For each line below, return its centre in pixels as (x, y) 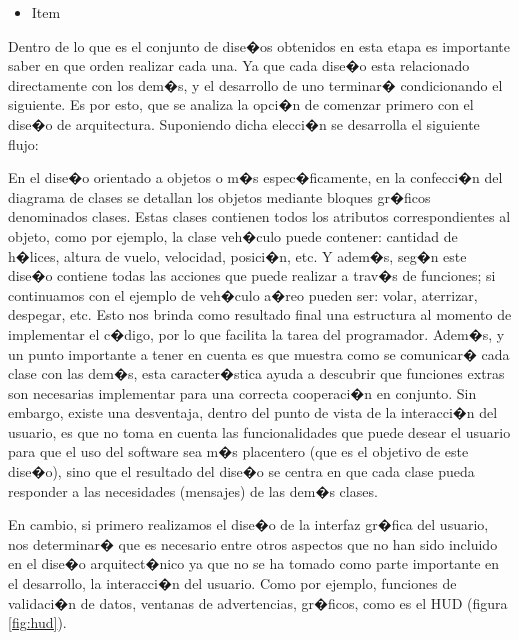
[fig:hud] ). (37, 622)
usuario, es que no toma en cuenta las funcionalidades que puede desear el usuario (259, 431)
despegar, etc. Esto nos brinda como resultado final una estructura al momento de (260, 314)
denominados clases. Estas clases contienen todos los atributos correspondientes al (259, 216)
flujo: (23, 143)
